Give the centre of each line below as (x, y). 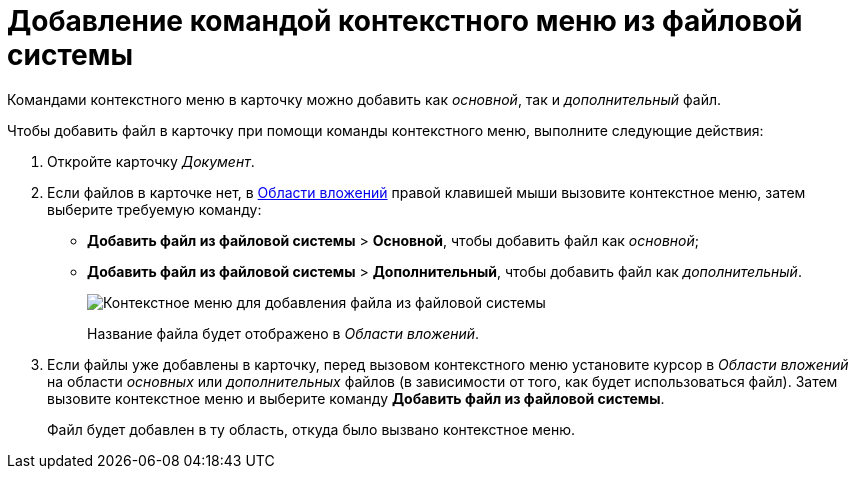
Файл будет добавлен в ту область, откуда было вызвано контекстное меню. (311, 429)
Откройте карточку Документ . (151, 161)
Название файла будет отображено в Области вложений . (283, 333)
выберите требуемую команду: (154, 209)
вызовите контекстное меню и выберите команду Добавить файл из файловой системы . (356, 398)
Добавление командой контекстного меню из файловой (405, 21)
